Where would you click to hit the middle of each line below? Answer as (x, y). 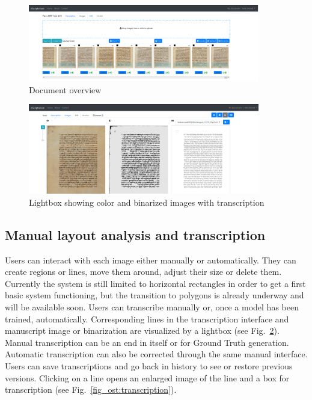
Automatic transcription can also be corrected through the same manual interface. (156, 354)
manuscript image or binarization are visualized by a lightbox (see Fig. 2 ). (142, 331)
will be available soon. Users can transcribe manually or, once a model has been (152, 307)
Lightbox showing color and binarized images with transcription (147, 202)
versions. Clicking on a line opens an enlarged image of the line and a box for (147, 377)
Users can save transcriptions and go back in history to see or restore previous (149, 366)
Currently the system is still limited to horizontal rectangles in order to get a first (155, 283)
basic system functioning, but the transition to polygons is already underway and (154, 295)
